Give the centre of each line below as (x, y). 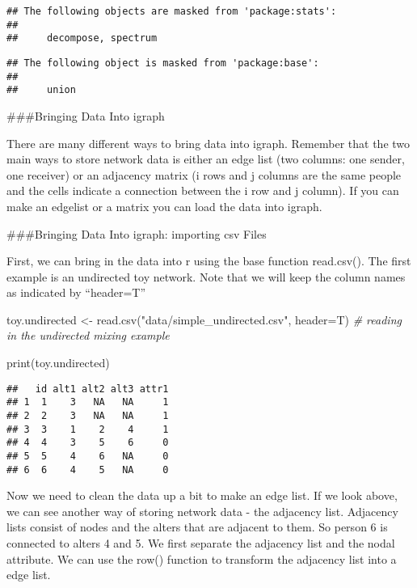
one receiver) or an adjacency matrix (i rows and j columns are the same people (204, 174)
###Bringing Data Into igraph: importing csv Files (137, 233)
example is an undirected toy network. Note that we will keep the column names (206, 276)
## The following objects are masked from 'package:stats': (172, 11)
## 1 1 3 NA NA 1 (88, 402)
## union (41, 90)
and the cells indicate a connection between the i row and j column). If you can (203, 190)
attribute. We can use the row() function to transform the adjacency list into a (202, 558)
